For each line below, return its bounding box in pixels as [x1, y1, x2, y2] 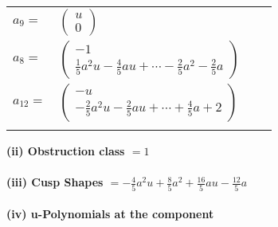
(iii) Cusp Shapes [6, 174, 104, 190]
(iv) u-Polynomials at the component [6, 205, 214, 222]
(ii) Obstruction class [6, 143, 125, 159]
